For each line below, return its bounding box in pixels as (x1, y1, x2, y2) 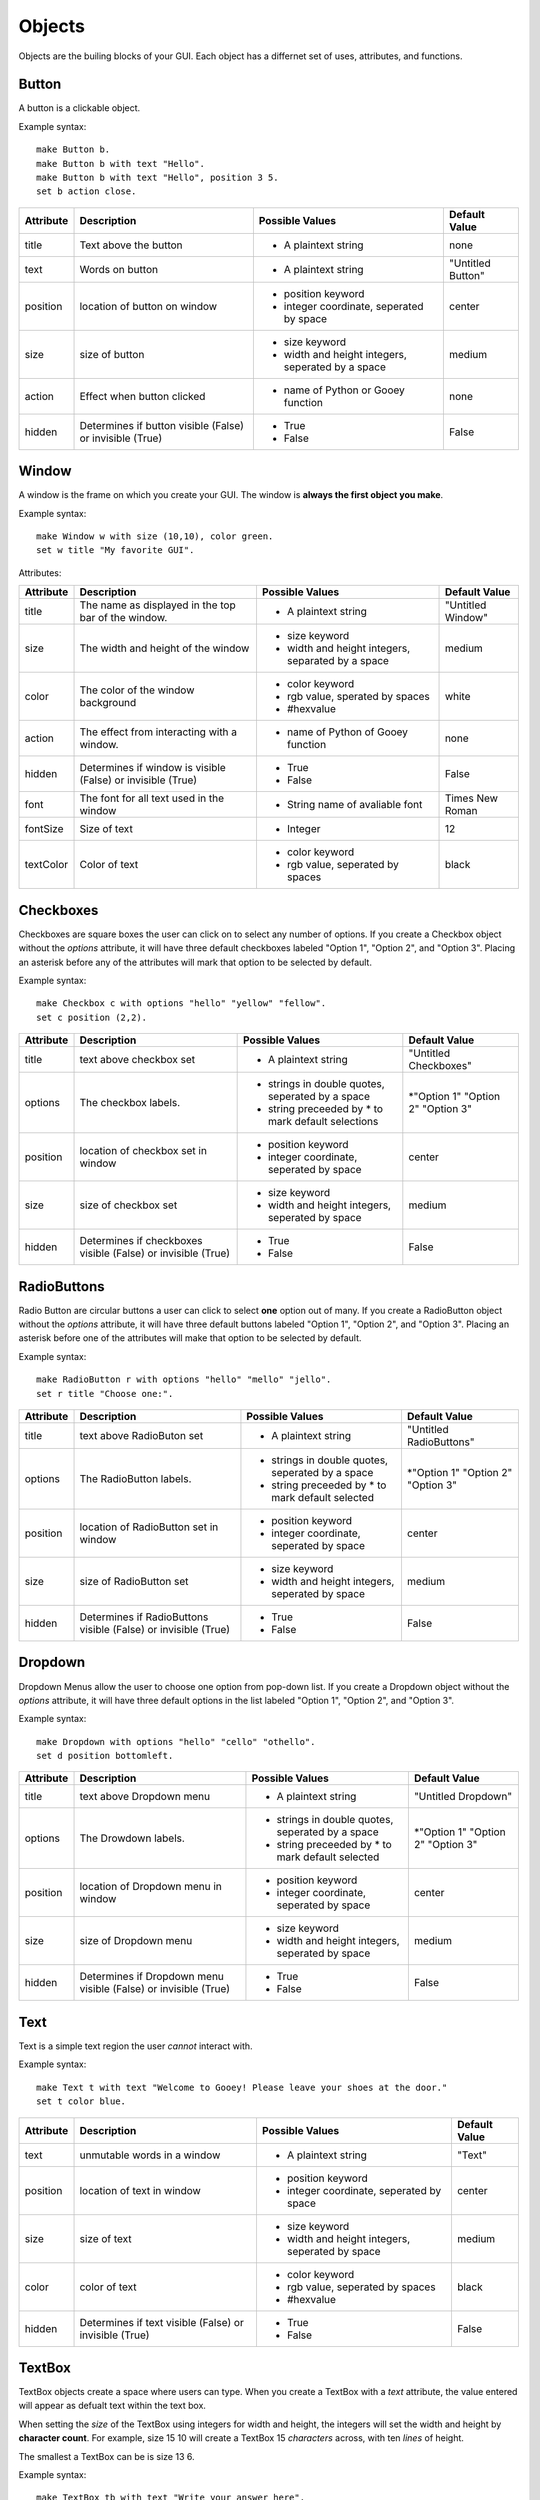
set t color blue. (36, 2096, 127, 2107)
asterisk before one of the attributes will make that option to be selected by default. (18, 1332, 362, 1344)
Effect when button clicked (79, 389, 206, 403)
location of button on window (79, 299, 218, 313)
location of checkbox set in (79, 1144, 207, 1158)
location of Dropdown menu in (79, 1880, 222, 1894)
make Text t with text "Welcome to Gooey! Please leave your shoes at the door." (36, 2081, 448, 2093)
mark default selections (267, 1115, 379, 1129)
